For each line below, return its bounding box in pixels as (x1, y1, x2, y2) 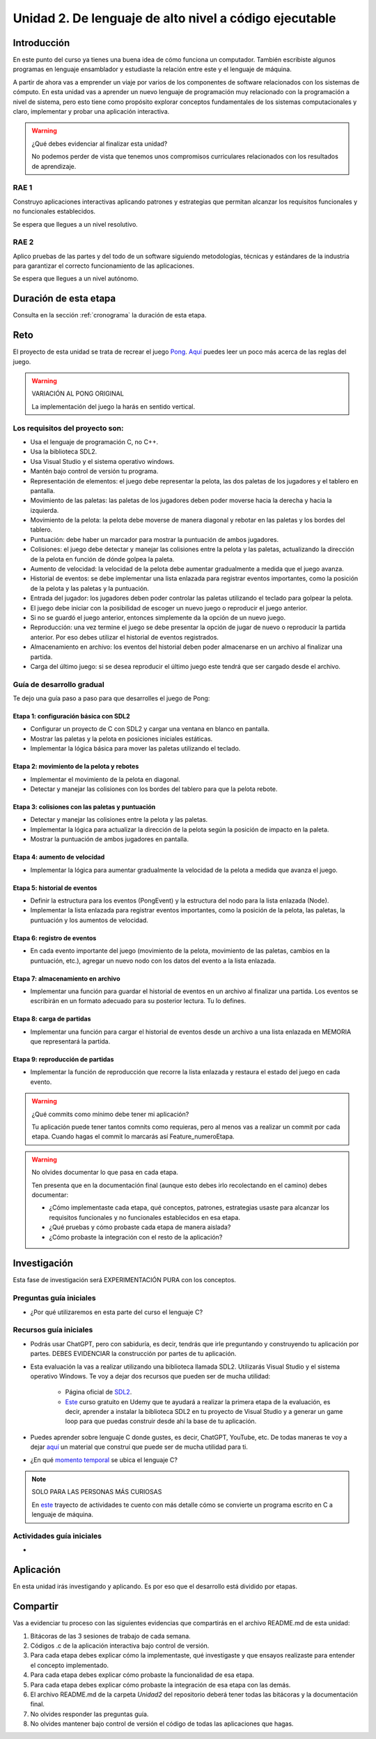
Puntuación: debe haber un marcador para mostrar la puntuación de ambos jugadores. (30, 535, 279, 543)
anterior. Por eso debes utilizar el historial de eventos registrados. (30, 633, 219, 641)
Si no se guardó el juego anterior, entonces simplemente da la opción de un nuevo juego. (30, 613, 285, 622)
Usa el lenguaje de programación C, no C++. (30, 437, 159, 446)
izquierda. (30, 506, 59, 514)
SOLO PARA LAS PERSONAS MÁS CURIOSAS (31, 1488, 162, 1496)
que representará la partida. (30, 1037, 111, 1046)
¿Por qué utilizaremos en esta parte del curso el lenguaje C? (30, 1308, 203, 1316)
